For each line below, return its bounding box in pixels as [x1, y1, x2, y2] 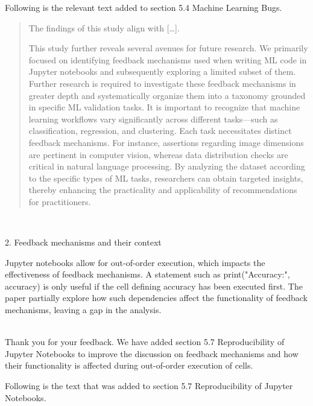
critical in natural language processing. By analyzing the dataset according [28, 160, 305, 173]
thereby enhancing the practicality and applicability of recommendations [28, 183, 297, 196]
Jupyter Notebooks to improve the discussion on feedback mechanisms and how [5, 347, 299, 360]
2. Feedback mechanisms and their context [5, 236, 162, 249]
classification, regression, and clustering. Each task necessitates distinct [28, 124, 292, 137]
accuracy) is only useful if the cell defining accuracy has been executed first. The [5, 279, 303, 292]
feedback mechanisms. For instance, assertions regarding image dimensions [28, 136, 304, 148]
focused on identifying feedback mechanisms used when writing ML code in [28, 53, 307, 66]
